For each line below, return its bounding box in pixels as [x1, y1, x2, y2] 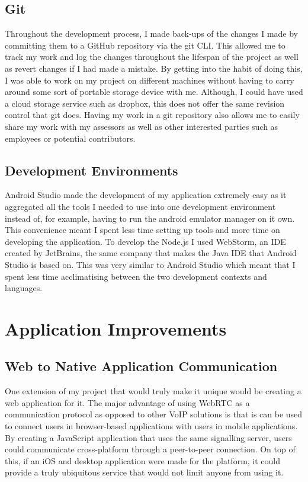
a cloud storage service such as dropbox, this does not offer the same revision [5, 97, 285, 109]
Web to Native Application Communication [5, 357, 278, 375]
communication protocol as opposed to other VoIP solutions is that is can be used [5, 408, 303, 420]
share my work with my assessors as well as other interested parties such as [5, 120, 278, 132]
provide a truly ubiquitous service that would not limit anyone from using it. [5, 466, 284, 478]
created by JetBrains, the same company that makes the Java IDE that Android [5, 247, 297, 259]
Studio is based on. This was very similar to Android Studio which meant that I [5, 258, 296, 270]
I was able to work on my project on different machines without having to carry [5, 74, 294, 86]
